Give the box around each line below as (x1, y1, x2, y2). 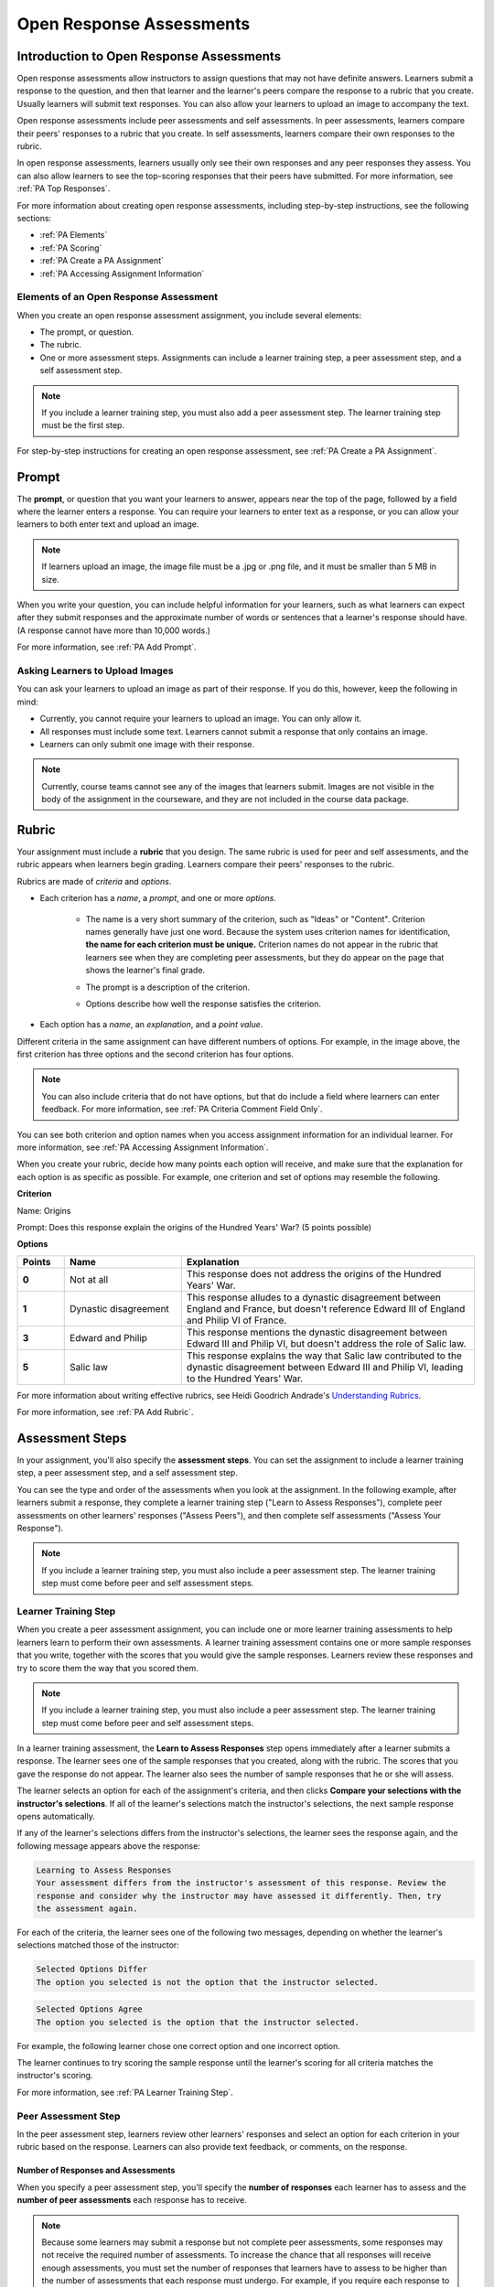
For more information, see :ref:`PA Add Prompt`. (16, 641, 197, 653)
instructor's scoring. (16, 2070, 93, 2081)
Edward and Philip (70, 1331, 148, 1344)
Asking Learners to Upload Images (16, 664, 174, 677)
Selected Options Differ (36, 1964, 148, 1975)
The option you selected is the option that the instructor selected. (36, 2017, 360, 2027)
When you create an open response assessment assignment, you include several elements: (16, 309, 362, 320)
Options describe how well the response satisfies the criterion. (85, 998, 322, 1009)
